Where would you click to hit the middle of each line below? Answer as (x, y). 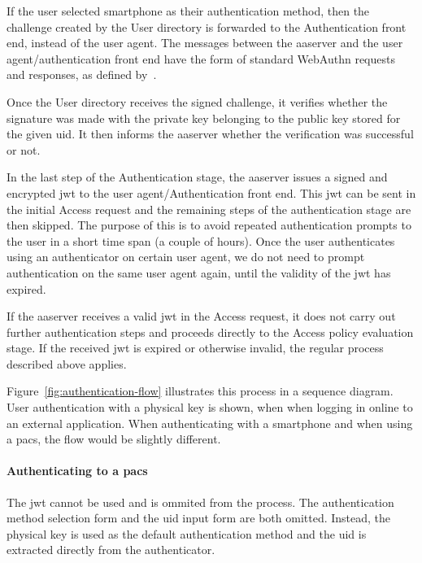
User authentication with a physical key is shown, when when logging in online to (210, 407)
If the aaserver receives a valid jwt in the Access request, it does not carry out (201, 316)
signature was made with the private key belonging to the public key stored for (204, 118)
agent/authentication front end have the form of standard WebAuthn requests (201, 58)
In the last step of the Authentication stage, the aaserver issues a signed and (197, 177)
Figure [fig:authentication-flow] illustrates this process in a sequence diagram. (200, 391)
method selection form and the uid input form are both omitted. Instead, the (199, 518)
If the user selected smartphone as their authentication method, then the (188, 11)
